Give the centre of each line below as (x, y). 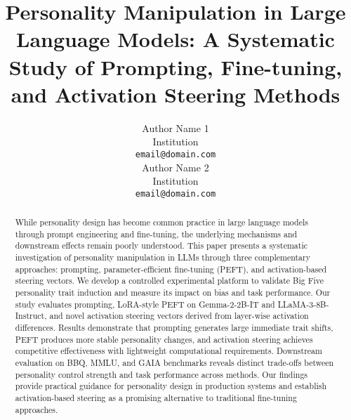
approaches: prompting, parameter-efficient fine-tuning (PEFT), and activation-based (171, 269)
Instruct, (31, 316)
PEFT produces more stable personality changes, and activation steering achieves (164, 339)
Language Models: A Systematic (175, 39)
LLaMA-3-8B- (303, 304)
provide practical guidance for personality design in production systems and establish (171, 386)
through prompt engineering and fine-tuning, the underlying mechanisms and (156, 234)
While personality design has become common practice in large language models (161, 222)
